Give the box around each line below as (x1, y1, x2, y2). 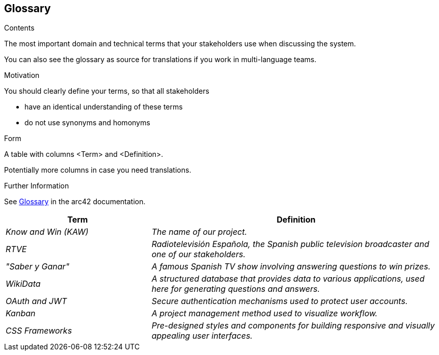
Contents (4, 23, 35, 33)
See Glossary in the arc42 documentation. (4, 197, 146, 206)
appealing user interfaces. (151, 331, 253, 341)
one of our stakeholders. (151, 249, 246, 260)
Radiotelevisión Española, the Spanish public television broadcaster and (151, 239, 429, 250)
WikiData (6, 279, 41, 289)
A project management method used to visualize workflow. (151, 308, 378, 319)
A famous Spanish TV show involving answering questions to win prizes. (151, 261, 431, 272)
